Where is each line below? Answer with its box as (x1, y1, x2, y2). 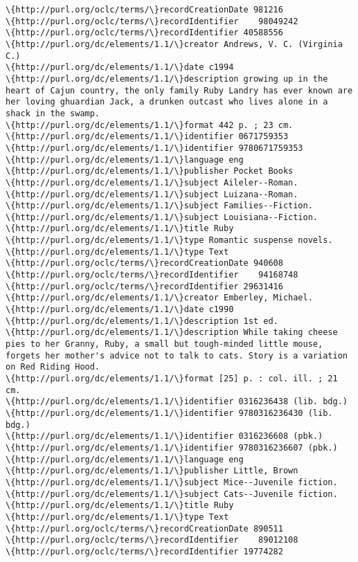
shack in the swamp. (6, 108, 100, 118)
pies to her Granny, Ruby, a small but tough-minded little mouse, (6, 339, 323, 350)
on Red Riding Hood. (6, 362, 100, 372)
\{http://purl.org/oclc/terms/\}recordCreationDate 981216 (6, 5, 283, 15)
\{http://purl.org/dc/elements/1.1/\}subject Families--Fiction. (6, 201, 313, 211)
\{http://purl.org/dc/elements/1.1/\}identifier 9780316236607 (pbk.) (6, 442, 338, 453)
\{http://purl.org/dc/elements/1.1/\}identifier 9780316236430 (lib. (6, 408, 333, 418)
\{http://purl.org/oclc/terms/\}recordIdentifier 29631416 (6, 281, 283, 291)
